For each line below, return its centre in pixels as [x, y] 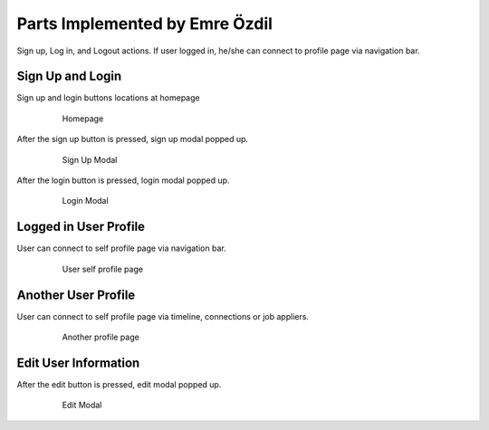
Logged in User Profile [81, 227]
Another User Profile [76, 295]
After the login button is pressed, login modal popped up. [123, 180]
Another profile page [101, 337]
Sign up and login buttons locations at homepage [108, 98]
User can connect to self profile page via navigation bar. [121, 248]
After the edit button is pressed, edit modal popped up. [119, 384]
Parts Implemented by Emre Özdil [145, 24]
